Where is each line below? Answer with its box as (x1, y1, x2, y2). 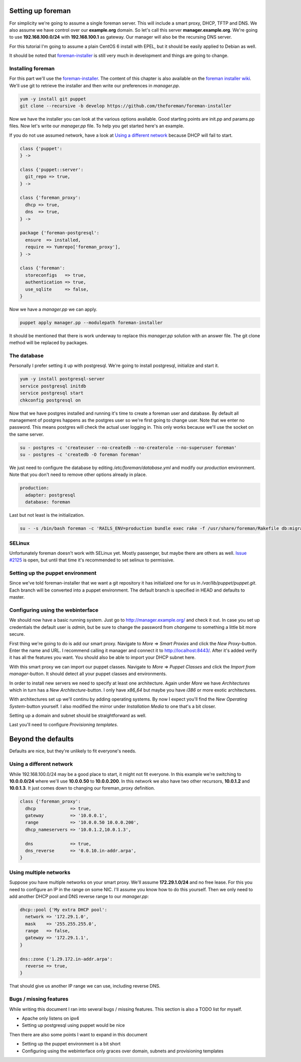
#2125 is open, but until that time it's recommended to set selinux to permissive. (9, 557, 175, 563)
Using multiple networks (9, 868, 71, 876)
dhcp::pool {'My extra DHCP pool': (20, 907, 107, 912)
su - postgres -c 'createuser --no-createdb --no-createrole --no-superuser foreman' (20, 445, 237, 450)
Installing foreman (9, 65, 55, 72)
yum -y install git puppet (20, 96, 86, 102)
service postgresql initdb (20, 383, 86, 389)
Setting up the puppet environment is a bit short (22, 1041, 121, 1047)
